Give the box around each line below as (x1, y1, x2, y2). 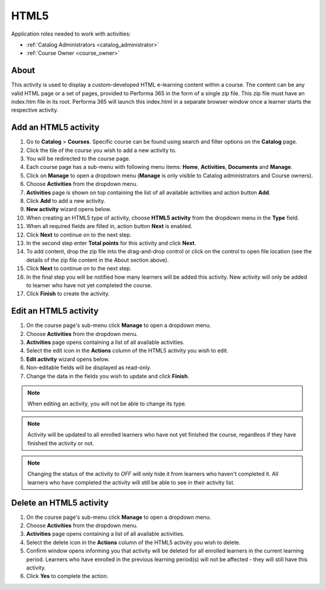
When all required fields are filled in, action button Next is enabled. (26, 223, 193, 230)
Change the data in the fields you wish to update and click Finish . (26, 372, 190, 379)
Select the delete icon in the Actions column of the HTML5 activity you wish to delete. (26, 539, 241, 546)
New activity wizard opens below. (26, 206, 112, 213)
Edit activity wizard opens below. (26, 355, 110, 363)
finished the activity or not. (27, 439, 95, 446)
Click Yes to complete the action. (26, 573, 109, 580)
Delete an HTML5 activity (11, 498, 109, 508)
